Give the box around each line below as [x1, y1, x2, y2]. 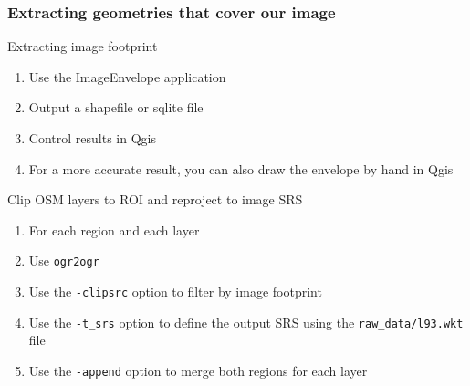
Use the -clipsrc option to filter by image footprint [28, 282, 322, 301]
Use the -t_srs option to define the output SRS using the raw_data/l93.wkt [28, 312, 464, 331]
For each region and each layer [28, 220, 200, 239]
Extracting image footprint [7, 37, 158, 56]
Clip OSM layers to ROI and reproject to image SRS [7, 190, 303, 209]
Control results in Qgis [28, 129, 156, 147]
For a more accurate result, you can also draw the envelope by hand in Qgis [28, 159, 454, 178]
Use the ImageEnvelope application [28, 67, 226, 86]
